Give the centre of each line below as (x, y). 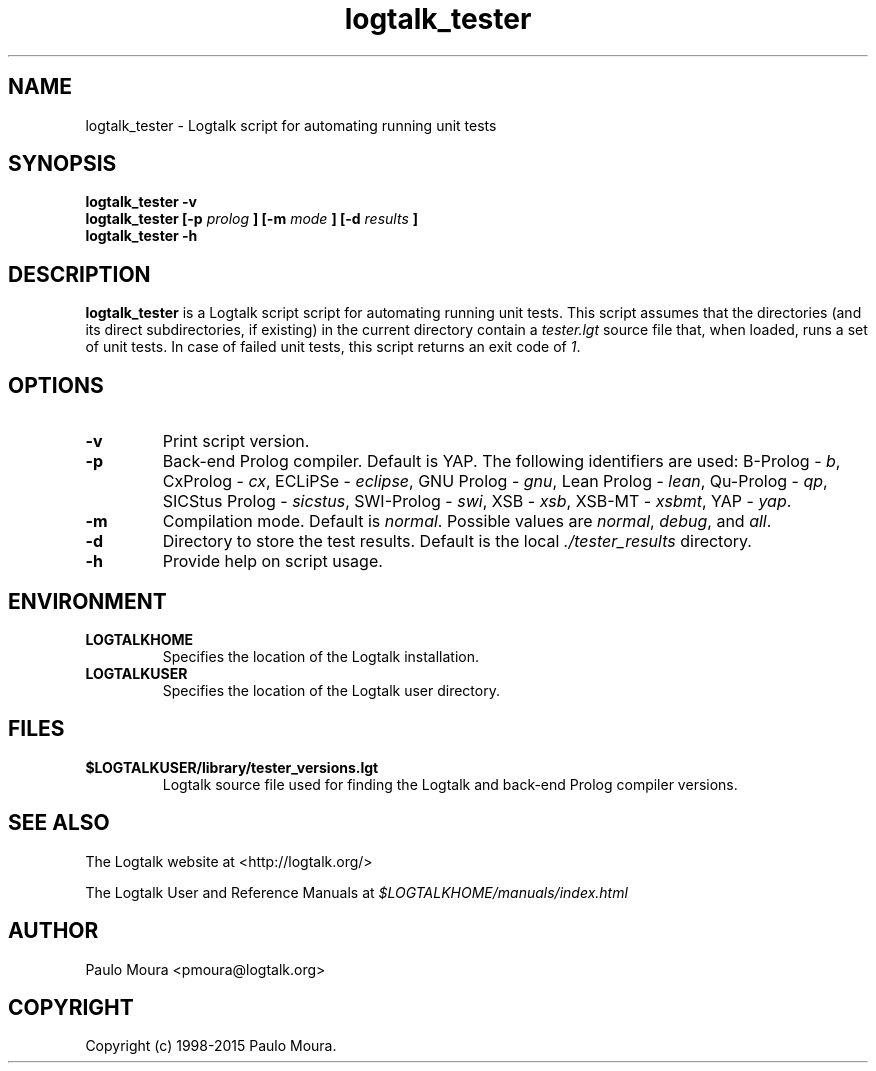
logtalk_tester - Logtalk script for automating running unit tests (291, 125)
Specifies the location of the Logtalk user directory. (331, 690)
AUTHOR (53, 931)
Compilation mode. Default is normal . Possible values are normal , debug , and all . (467, 521)
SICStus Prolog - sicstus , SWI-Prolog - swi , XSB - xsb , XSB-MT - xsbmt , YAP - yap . (477, 501)
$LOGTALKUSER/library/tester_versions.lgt (232, 767)
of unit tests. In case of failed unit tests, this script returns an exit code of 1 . (333, 347)
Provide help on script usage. (272, 561)
